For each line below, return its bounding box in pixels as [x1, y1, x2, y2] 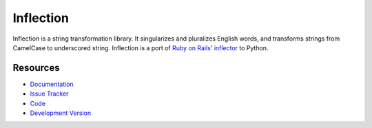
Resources [12, 62, 60, 74]
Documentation [30, 80, 74, 88]
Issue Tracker [30, 89, 69, 98]
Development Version [30, 109, 92, 117]
